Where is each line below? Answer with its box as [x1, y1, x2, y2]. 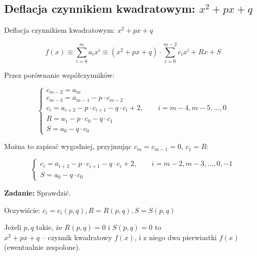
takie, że [36, 222, 62, 232]
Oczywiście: [4, 204, 40, 215]
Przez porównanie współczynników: [4, 69, 115, 80]
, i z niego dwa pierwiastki [134, 231, 217, 242]
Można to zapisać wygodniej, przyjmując [4, 141, 132, 152]
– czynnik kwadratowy [41, 231, 112, 242]
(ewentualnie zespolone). [4, 242, 81, 252]
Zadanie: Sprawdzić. [4, 187, 71, 198]
